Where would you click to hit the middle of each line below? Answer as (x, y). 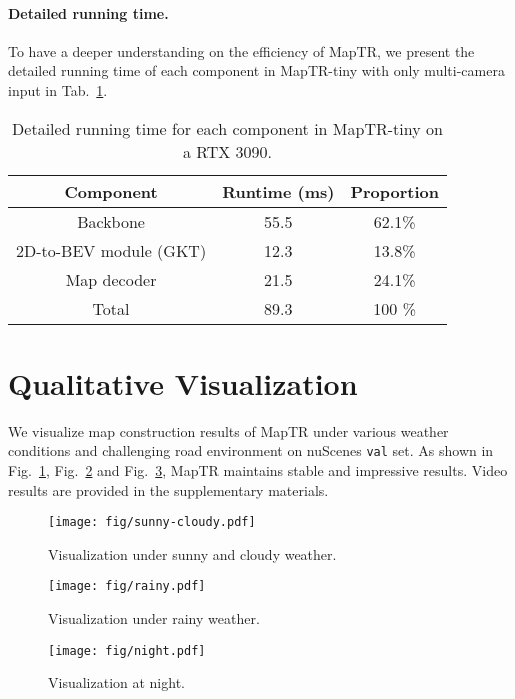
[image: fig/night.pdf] (127, 650)
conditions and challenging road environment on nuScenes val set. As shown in (251, 450)
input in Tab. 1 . (58, 89)
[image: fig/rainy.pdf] (127, 586)
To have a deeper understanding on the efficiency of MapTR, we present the (241, 50)
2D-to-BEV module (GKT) (111, 250)
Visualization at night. (116, 682)
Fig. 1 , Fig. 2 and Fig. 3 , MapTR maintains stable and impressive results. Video (258, 469)
